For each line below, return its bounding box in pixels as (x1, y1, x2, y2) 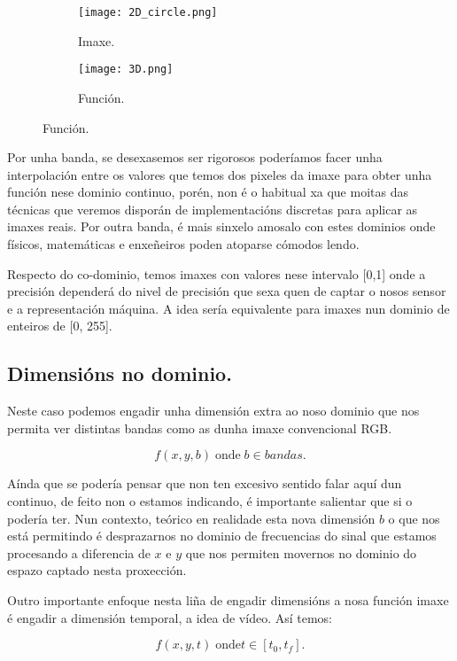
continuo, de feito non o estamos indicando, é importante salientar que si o (7, 492, 413, 510)
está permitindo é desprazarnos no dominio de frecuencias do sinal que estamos (7, 526, 437, 545)
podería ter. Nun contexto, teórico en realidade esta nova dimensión (7, 509, 376, 527)
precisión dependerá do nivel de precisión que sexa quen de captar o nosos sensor (7, 282, 446, 300)
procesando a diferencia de (7, 543, 151, 562)
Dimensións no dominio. (7, 360, 232, 387)
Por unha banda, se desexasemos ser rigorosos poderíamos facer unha (7, 148, 383, 167)
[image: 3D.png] (78, 63, 174, 76)
